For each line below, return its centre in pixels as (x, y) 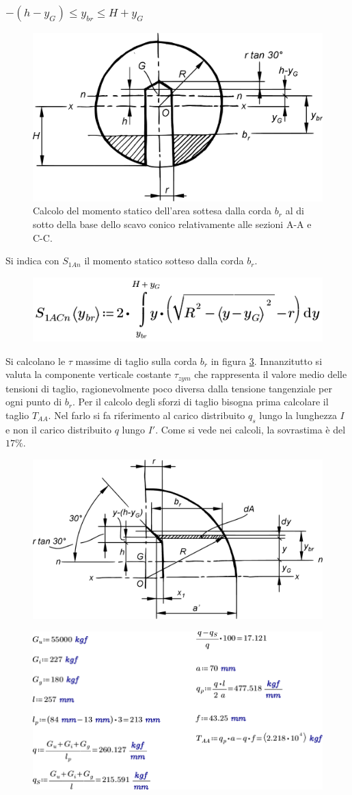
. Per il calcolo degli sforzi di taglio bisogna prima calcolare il (200, 402)
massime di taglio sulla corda (136, 361)
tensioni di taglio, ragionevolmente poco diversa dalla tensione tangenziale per (169, 388)
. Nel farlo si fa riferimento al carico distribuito (147, 415)
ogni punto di (34, 402)
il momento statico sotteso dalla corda (164, 261)
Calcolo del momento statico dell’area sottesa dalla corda (152, 211)
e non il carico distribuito (58, 429)
